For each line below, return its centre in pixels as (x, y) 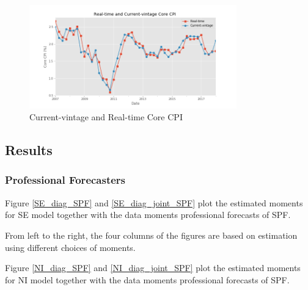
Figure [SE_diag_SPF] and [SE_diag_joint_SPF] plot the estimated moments (154, 202)
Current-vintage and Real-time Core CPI (106, 117)
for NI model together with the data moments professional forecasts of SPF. (147, 279)
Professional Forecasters (65, 180)
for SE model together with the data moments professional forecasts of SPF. (148, 215)
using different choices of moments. (70, 247)
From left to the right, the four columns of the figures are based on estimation (151, 235)
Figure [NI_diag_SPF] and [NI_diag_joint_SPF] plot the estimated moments (153, 268)
